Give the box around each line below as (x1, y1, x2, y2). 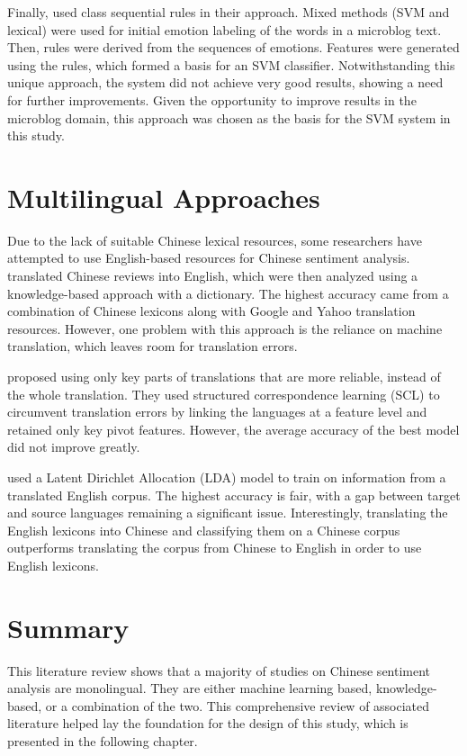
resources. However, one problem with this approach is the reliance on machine (7, 319, 443, 337)
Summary (7, 608, 130, 645)
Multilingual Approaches (7, 178, 320, 215)
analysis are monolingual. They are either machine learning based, (7, 679, 373, 697)
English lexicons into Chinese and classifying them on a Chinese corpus (7, 520, 400, 539)
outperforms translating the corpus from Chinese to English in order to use (7, 538, 422, 557)
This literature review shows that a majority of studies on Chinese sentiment (7, 661, 431, 679)
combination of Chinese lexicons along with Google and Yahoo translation (7, 301, 416, 320)
